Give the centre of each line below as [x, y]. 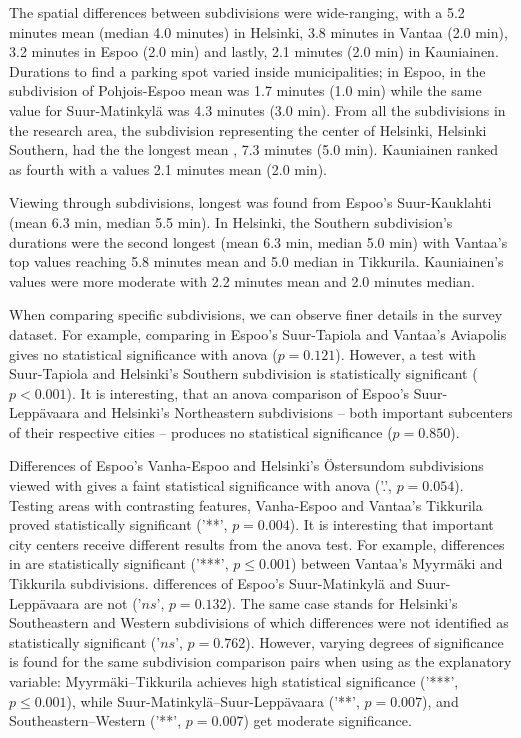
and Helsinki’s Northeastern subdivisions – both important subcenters [298, 412]
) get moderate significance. [327, 720]
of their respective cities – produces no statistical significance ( [201, 431]
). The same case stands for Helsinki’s [342, 602]
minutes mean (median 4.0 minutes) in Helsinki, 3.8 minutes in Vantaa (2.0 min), [258, 31]
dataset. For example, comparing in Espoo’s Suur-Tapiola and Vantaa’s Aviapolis [258, 333]
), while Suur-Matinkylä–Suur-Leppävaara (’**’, [213, 700]
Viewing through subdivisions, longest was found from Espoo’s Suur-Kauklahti [250, 202]
